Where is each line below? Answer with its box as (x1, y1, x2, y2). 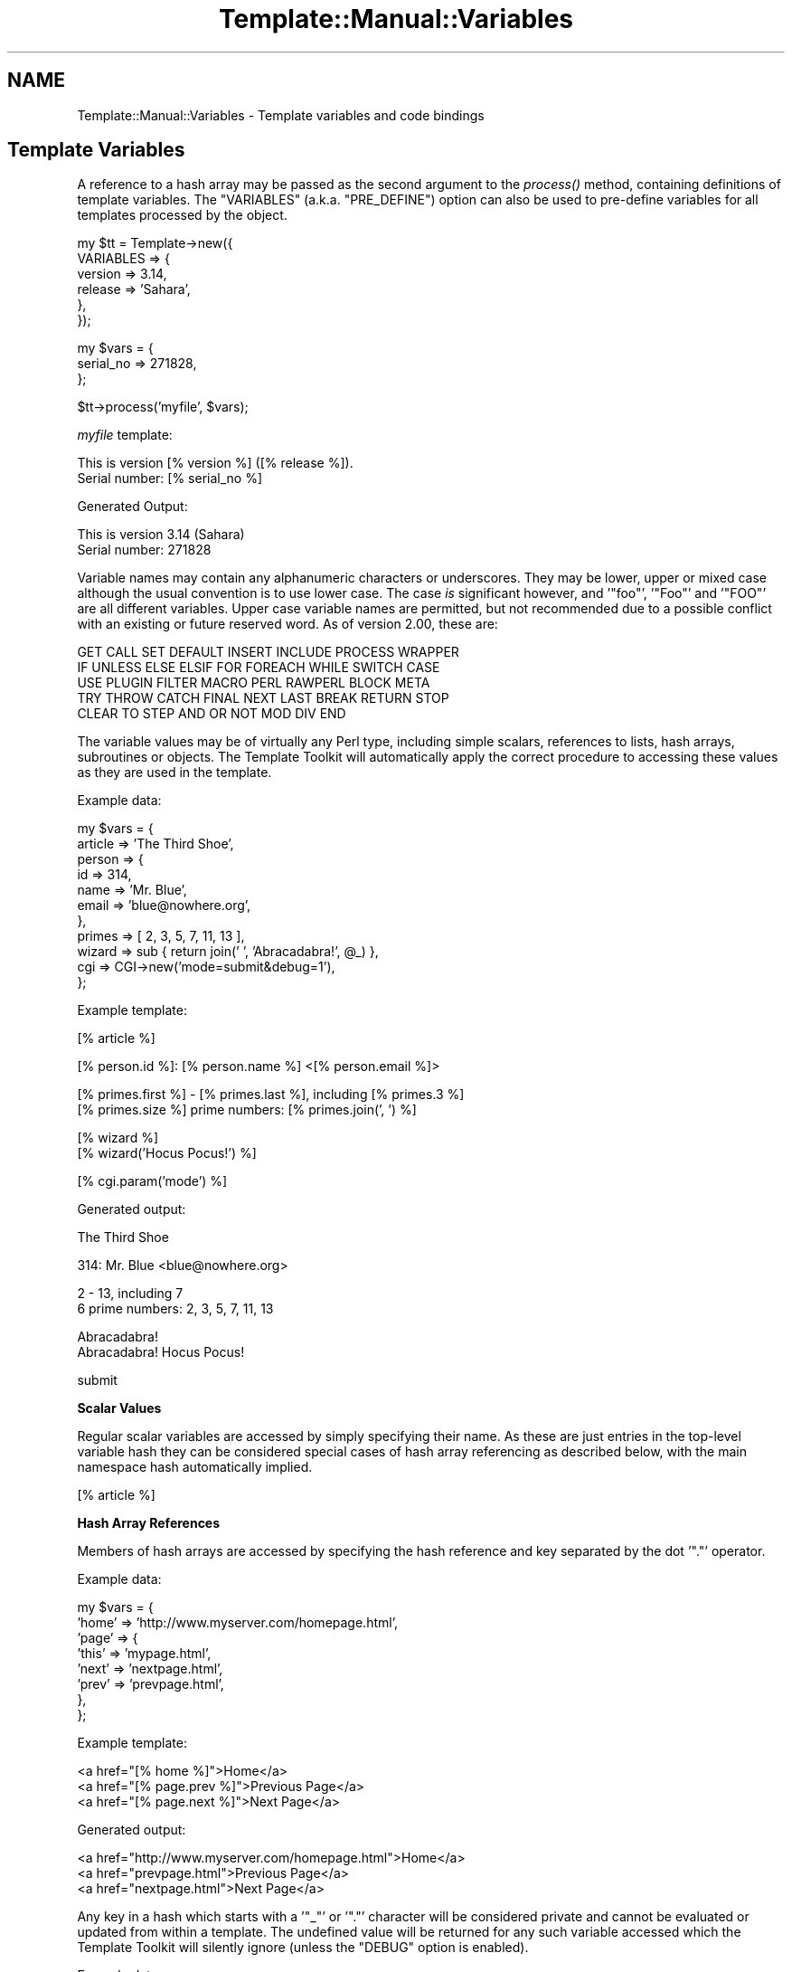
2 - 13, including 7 (77, 1285, 184, 1302)
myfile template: (77, 427, 173, 443)
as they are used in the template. (77, 764, 272, 781)
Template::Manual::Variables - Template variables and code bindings (77, 107, 485, 123)
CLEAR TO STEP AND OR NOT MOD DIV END (77, 706, 346, 722)
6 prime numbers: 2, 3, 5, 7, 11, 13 (77, 1301, 274, 1317)
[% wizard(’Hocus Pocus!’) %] (77, 1145, 257, 1161)
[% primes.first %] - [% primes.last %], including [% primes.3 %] (77, 1086, 465, 1103)
